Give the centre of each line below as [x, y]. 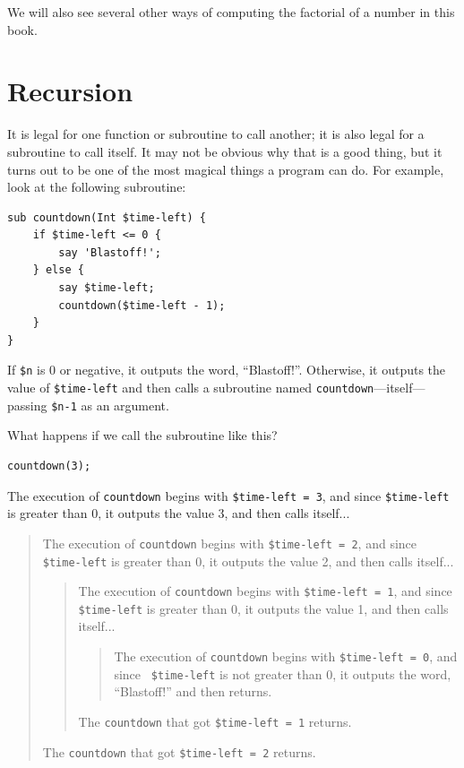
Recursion [70, 91]
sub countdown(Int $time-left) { [107, 217]
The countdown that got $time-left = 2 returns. [179, 751]
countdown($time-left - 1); [142, 305]
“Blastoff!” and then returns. [193, 691]
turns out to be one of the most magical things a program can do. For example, [226, 169]
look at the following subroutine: [97, 187]
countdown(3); [49, 466]
